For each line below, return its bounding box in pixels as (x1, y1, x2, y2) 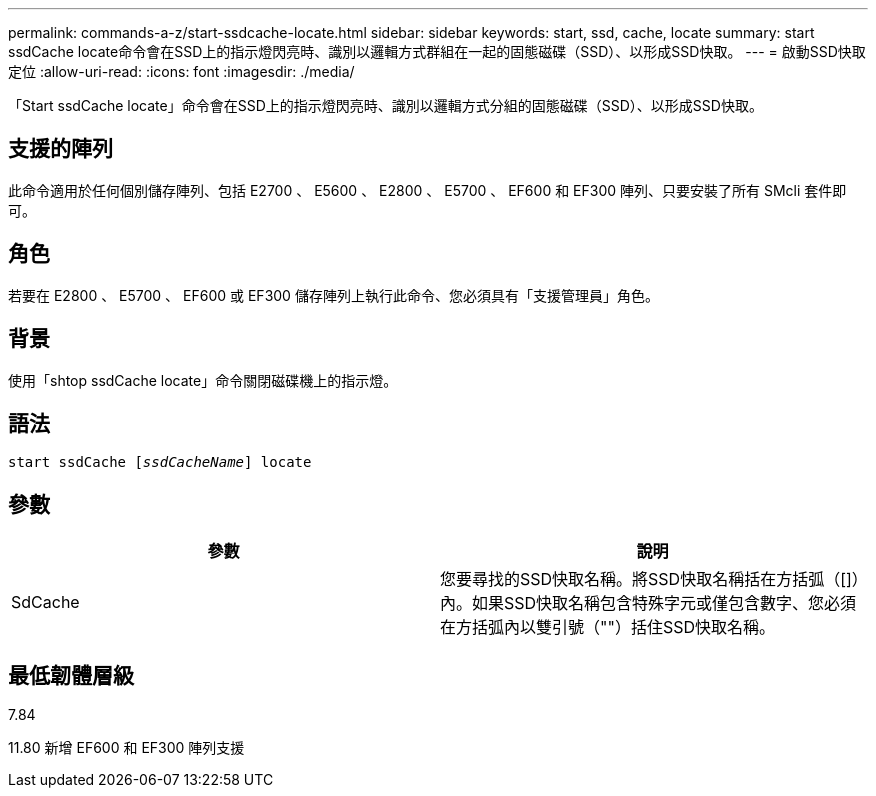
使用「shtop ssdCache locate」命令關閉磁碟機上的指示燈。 (8, 371, 398, 389)
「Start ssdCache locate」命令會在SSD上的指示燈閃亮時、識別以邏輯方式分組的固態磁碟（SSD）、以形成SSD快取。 (8, 97, 763, 114)
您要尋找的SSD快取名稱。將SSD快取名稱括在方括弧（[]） (440, 569, 860, 590)
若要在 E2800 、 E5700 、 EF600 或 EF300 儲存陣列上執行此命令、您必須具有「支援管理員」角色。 (8, 286, 659, 304)
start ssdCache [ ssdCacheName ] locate (8, 454, 312, 471)
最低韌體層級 (8, 662, 134, 688)
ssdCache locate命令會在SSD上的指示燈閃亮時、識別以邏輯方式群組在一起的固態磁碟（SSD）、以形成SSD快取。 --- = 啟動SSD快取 (8, 43, 866, 60)
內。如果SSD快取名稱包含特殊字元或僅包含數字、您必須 (440, 593, 857, 614)
